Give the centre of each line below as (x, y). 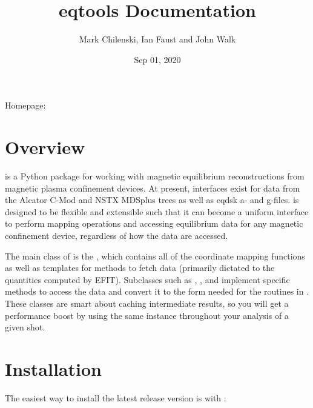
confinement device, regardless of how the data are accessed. (117, 235)
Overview (45, 147)
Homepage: (25, 105)
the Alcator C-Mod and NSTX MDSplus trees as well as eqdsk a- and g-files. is (152, 200)
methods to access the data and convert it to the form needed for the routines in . (157, 291)
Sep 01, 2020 (157, 59)
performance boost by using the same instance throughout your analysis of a (147, 315)
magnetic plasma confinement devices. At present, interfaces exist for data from (153, 188)
